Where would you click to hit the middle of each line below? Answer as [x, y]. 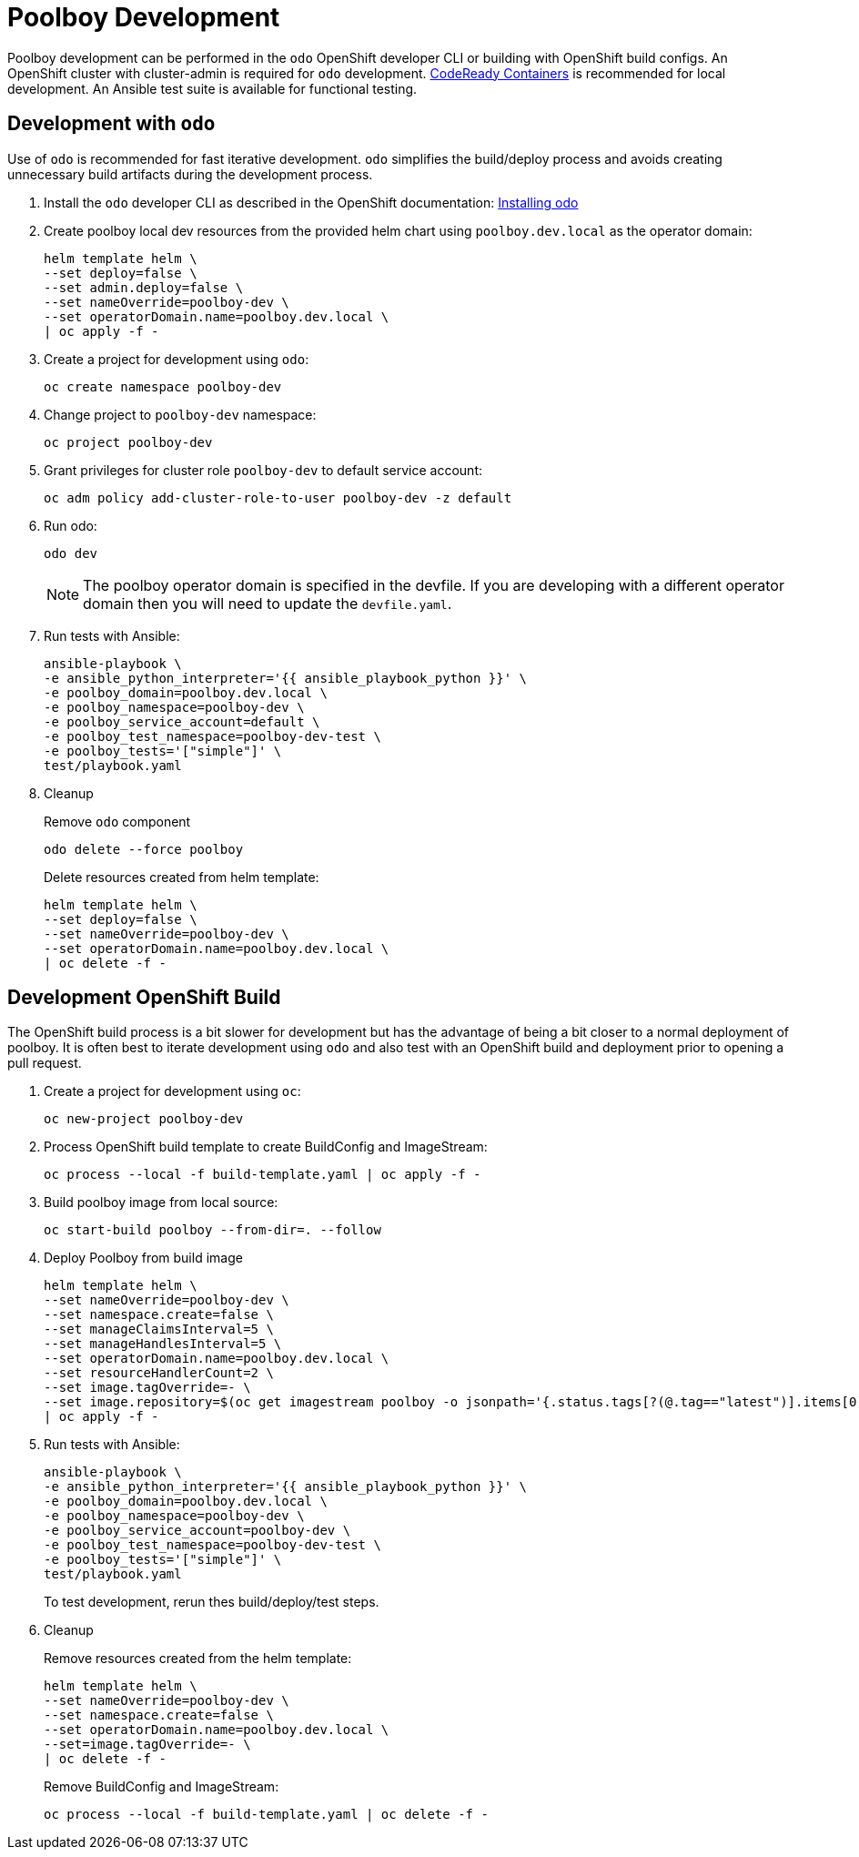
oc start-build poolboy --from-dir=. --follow [212, 1230]
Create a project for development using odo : [177, 359]
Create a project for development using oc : [172, 1091]
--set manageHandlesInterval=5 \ [163, 1344]
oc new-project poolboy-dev [144, 1119]
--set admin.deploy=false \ [144, 287]
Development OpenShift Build [144, 998]
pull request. [45, 1063]
